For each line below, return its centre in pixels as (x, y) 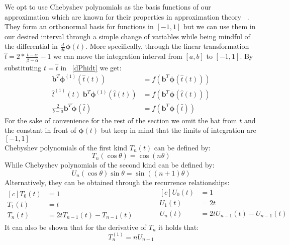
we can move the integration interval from (118, 56)
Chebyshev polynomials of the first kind (66, 147)
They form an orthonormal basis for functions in (79, 26)
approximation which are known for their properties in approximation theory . (127, 16)
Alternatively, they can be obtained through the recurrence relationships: (117, 182)
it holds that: (178, 227)
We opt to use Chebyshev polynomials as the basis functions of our (108, 7)
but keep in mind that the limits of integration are (178, 130)
